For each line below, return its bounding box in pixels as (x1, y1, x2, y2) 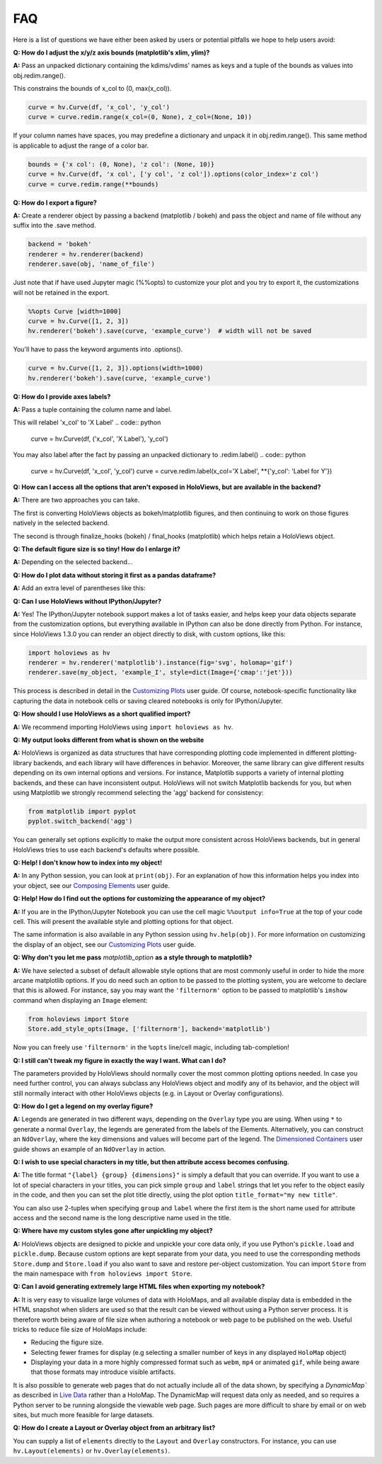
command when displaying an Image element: (13, 996, 148, 1004)
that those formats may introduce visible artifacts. (30, 1368, 176, 1376)
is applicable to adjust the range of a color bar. (13, 141, 149, 150)
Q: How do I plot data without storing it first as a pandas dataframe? (13, 570, 216, 579)
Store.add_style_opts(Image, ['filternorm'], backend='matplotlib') (28, 1025, 271, 1033)
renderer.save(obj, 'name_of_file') (28, 260, 156, 269)
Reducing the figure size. (30, 1338, 104, 1346)
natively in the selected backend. (13, 519, 110, 527)
